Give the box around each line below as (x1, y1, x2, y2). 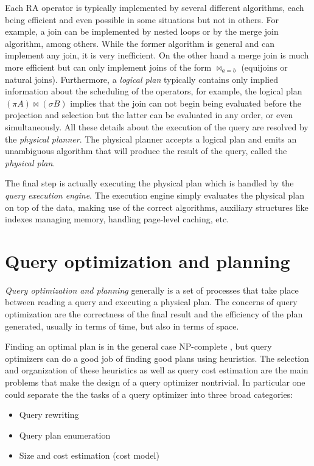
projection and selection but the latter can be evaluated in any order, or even (5, 108, 293, 121)
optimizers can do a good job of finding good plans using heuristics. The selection (5, 351, 309, 364)
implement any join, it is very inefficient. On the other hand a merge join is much (5, 49, 309, 62)
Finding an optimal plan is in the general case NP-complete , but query (5, 340, 272, 353)
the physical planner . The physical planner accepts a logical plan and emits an (5, 132, 297, 145)
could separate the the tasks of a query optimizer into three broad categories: (5, 387, 293, 400)
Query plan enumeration (19, 428, 111, 441)
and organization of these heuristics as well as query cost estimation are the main (5, 364, 309, 376)
